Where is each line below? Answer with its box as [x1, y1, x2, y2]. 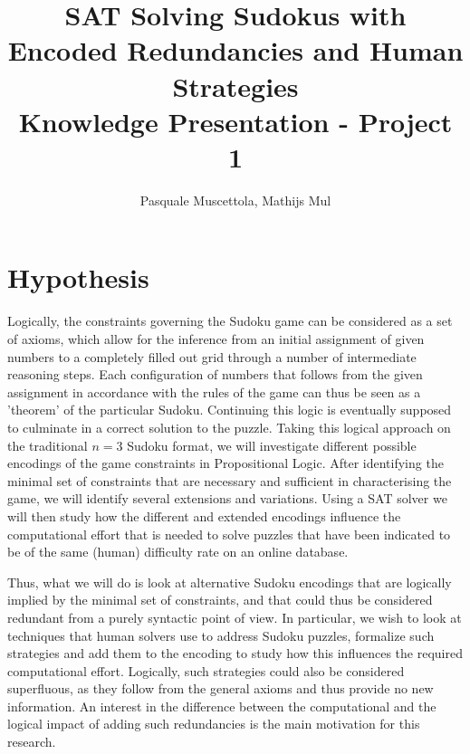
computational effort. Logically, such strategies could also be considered [7, 661, 405, 680]
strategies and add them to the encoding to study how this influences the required [7, 644, 463, 663]
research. [7, 732, 56, 751]
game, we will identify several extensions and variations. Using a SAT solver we [7, 489, 447, 508]
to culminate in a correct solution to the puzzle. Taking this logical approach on [7, 417, 451, 436]
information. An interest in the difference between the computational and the [7, 696, 436, 715]
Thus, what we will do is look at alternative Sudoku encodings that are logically [7, 572, 452, 591]
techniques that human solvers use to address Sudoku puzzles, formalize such [7, 625, 435, 644]
